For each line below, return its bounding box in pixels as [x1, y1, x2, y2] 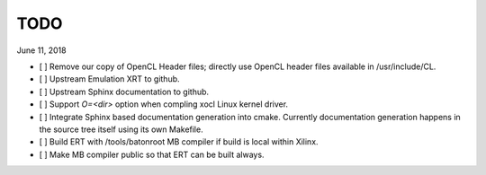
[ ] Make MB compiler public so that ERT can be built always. [39, 149, 265, 160]
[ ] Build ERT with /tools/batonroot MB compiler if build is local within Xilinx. [39, 136, 319, 147]
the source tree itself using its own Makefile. [39, 124, 203, 135]
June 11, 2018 [16, 45, 67, 56]
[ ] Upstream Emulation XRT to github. [39, 74, 180, 84]
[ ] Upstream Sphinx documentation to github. [39, 86, 210, 97]
